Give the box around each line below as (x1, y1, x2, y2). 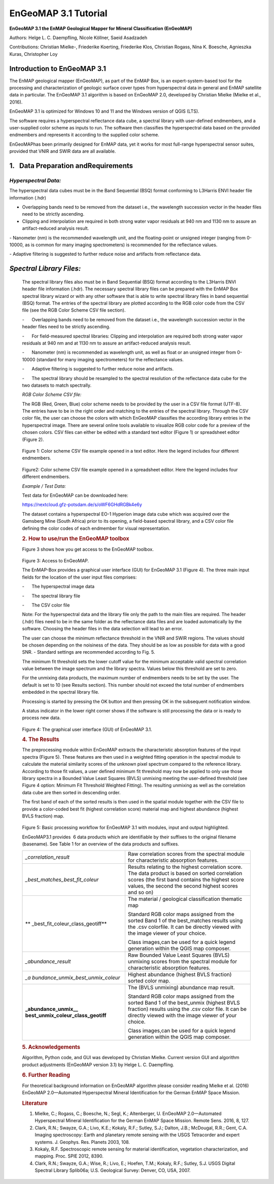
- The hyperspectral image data (22, 584, 95, 590)
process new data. (22, 715, 61, 721)
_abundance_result (25, 958, 71, 965)
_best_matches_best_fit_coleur (25, 876, 99, 883)
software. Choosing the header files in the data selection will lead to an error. (22, 626, 183, 632)
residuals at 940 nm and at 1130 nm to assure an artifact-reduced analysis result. (22, 340, 191, 346)
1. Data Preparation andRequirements (9, 161, 133, 170)
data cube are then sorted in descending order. (22, 789, 121, 795)
